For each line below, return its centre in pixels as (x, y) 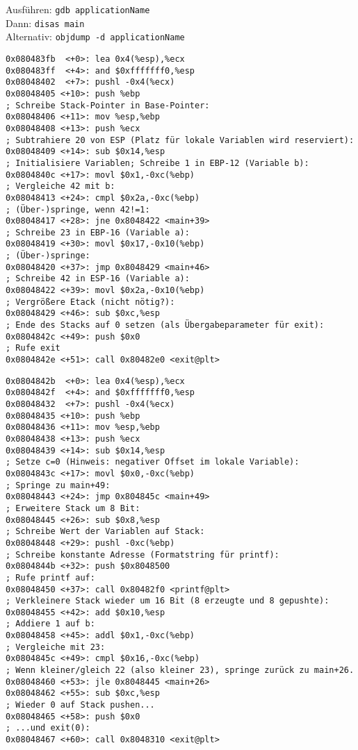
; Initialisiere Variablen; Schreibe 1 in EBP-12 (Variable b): (157, 163)
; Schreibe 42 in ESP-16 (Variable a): (98, 279)
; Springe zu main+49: (58, 485)
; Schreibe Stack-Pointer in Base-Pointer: (108, 105)
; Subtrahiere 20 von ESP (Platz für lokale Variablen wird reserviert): (180, 140)
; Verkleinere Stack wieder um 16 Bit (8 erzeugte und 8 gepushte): (168, 601)
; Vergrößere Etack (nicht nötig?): (90, 302)
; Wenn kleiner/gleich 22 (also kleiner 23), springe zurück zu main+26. (180, 670)
